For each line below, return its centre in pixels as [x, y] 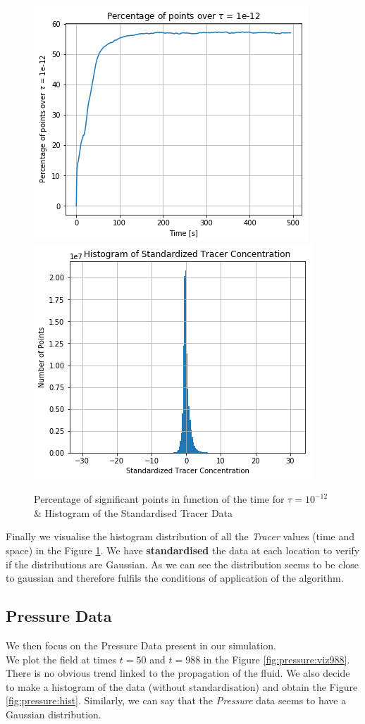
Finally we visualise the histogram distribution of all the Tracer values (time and [180, 536]
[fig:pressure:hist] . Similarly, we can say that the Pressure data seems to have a [176, 700]
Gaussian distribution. [54, 714]
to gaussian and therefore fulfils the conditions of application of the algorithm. [175, 578]
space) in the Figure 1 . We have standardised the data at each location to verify [183, 550]
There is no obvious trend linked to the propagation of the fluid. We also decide [178, 673]
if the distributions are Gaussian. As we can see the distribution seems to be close [182, 564]
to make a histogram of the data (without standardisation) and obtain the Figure [182, 686]
